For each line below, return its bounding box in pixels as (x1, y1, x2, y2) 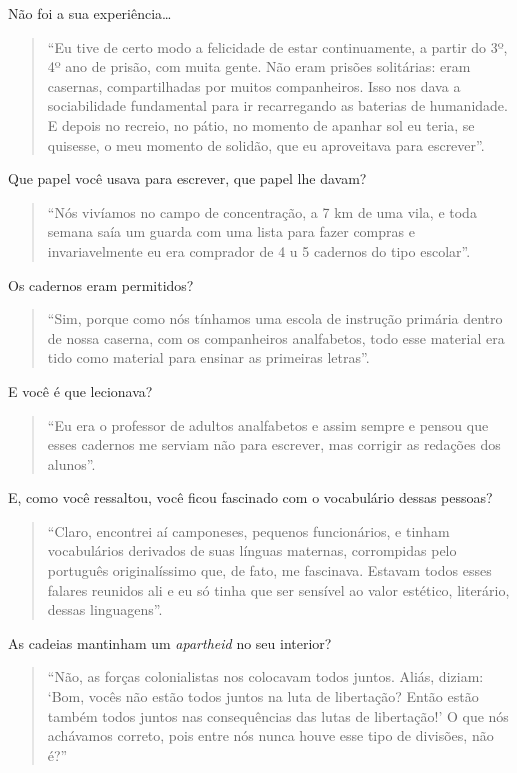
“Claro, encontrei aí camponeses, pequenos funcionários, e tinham (47, 520, 450, 541)
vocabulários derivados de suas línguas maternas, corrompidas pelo (47, 540, 457, 561)
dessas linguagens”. (47, 599, 163, 620)
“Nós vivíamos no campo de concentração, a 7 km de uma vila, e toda (47, 201, 477, 222)
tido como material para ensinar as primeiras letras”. (47, 347, 370, 368)
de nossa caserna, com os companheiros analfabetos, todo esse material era (47, 327, 505, 348)
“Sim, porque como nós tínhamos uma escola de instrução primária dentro (47, 308, 503, 329)
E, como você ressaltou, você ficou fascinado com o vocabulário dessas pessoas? (8, 487, 493, 508)
